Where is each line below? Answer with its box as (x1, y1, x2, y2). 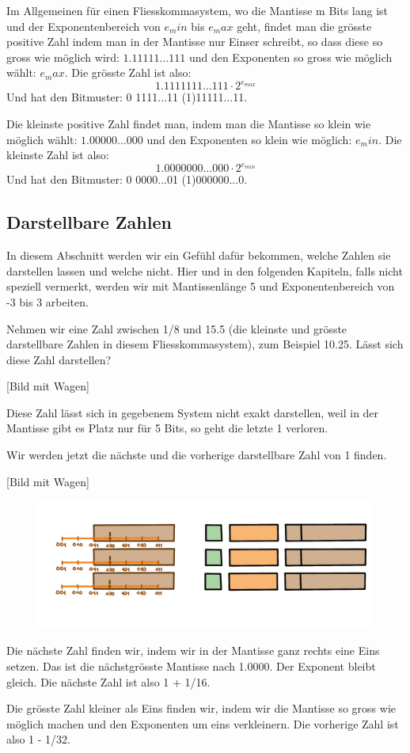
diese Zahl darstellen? (6, 351, 112, 367)
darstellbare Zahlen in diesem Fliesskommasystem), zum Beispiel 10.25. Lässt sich (6, 336, 404, 352)
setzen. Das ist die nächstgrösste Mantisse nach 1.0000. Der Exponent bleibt (6, 657, 376, 674)
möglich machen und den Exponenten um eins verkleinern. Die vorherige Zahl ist (6, 715, 399, 732)
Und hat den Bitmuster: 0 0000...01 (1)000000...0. (6, 171, 248, 188)
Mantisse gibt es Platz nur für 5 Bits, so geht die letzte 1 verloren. (6, 420, 328, 436)
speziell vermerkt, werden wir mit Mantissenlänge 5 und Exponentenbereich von (6, 278, 395, 295)
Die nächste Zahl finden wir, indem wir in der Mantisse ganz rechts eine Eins (6, 642, 380, 659)
